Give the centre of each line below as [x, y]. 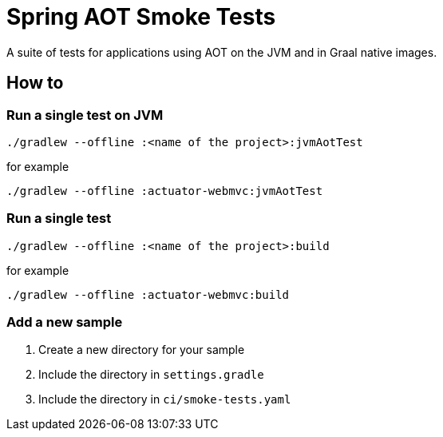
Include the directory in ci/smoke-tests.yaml [165, 399]
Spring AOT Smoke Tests [141, 17]
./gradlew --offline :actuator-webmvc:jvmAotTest [165, 191]
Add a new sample [65, 322]
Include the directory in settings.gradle [151, 375]
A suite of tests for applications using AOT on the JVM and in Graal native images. [222, 52]
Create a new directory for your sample [142, 350]
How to [35, 83]
